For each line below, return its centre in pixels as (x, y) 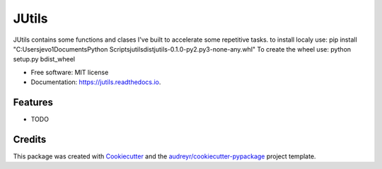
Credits (30, 139)
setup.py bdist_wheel (44, 59)
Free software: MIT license (70, 72)
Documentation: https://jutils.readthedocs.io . (96, 82)
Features (33, 102)
